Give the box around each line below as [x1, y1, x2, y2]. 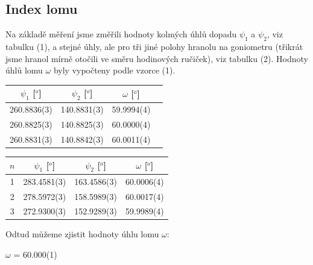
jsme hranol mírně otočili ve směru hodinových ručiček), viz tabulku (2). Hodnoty [5, 52, 309, 64]
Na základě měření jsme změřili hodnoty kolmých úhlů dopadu [5, 28, 237, 40]
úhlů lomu [5, 64, 43, 76]
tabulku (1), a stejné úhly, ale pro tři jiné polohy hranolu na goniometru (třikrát [5, 40, 303, 52]
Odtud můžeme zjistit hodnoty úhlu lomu [5, 228, 159, 240]
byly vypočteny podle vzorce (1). [53, 64, 175, 76]
